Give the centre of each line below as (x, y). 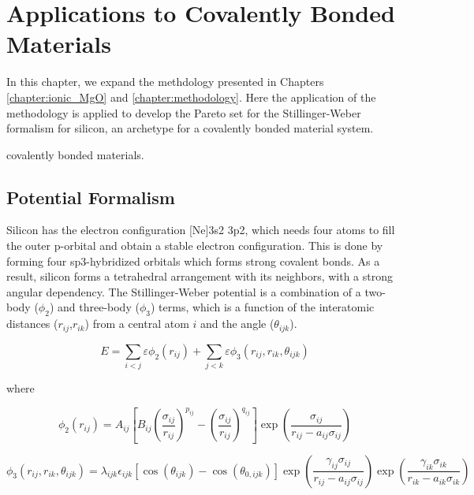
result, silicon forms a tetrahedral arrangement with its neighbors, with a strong (200, 276)
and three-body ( (99, 307)
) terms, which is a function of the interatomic (262, 307)
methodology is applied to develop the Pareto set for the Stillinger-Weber (184, 112)
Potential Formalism (91, 197)
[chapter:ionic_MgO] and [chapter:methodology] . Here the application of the (191, 97)
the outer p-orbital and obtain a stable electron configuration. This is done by (195, 246)
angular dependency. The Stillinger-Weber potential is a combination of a (184, 291)
